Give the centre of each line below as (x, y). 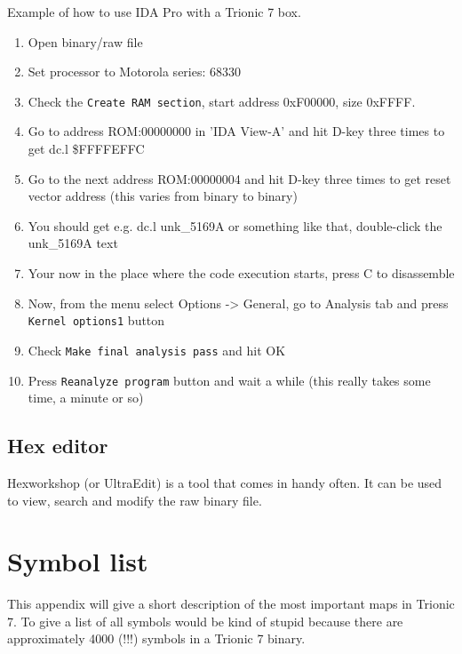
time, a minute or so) (86, 398)
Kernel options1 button (96, 320)
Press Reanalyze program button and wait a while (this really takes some (229, 380)
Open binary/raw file (85, 41)
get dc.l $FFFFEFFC (86, 149)
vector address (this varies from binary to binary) (163, 196)
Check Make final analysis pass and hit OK (157, 350)
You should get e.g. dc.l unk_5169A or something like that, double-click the (235, 225)
